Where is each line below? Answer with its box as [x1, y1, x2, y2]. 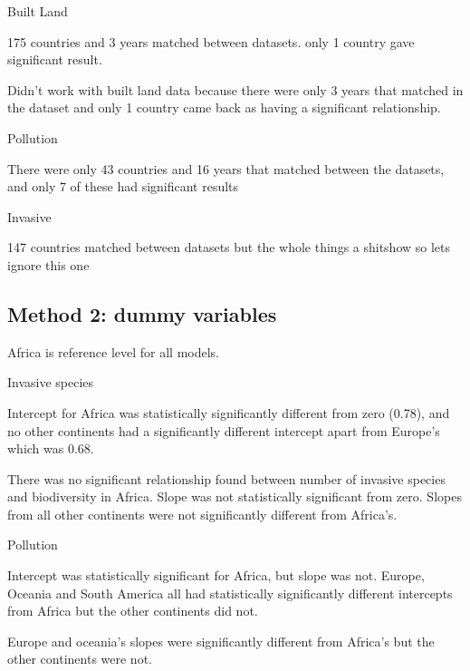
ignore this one [7, 255, 90, 274]
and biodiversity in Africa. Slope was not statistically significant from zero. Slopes [7, 487, 462, 506]
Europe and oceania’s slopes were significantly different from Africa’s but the [7, 631, 435, 650]
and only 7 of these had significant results [7, 177, 239, 196]
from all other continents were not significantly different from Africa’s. [7, 504, 398, 523]
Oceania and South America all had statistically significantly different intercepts [7, 583, 453, 602]
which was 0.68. [7, 439, 94, 458]
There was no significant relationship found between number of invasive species [7, 469, 446, 488]
